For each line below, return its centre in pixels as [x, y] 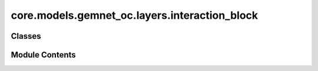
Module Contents [43, 55]
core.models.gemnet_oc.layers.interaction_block [135, 15]
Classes [26, 36]
